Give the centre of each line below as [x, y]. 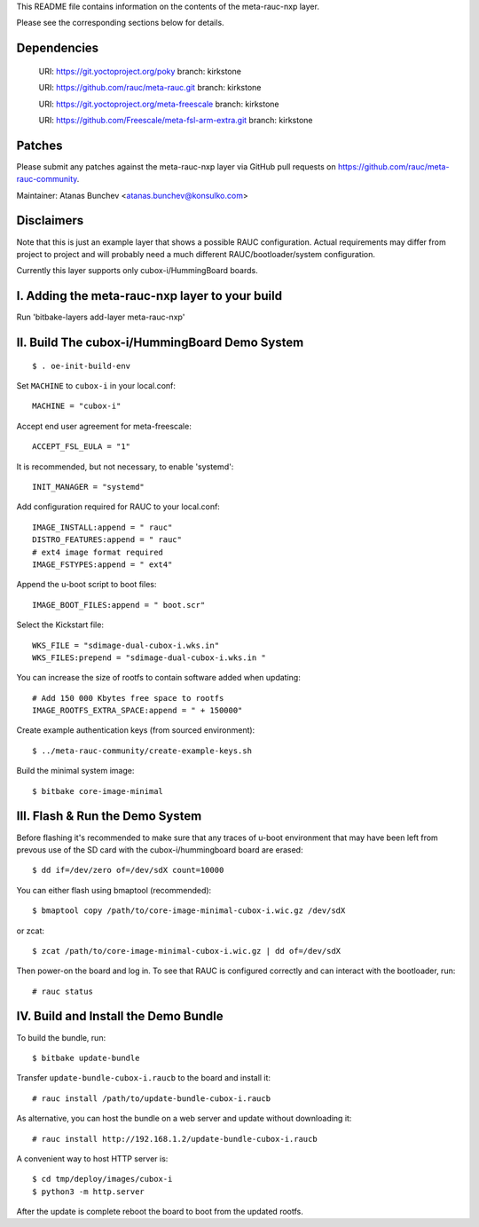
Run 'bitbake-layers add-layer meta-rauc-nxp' [101, 317]
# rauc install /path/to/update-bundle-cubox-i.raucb [151, 1098]
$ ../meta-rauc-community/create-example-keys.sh [142, 751]
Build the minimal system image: [75, 771]
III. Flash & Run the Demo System [109, 816]
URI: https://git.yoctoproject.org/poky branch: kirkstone [140, 71]
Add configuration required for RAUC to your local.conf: [118, 507]
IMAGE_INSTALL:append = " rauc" [102, 527]
